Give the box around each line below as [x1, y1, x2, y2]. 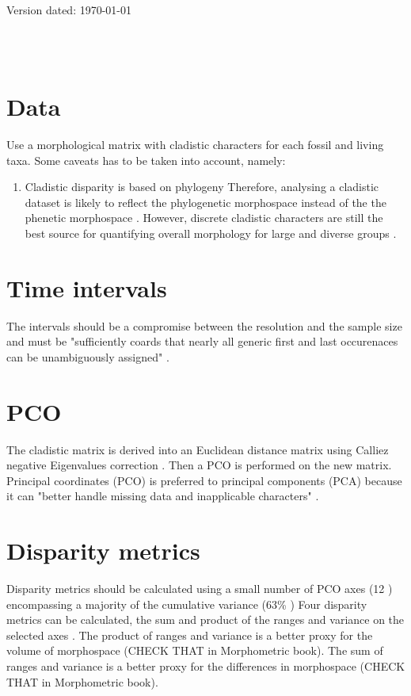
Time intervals [6, 271, 167, 304]
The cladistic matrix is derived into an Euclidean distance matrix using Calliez [6, 441, 389, 457]
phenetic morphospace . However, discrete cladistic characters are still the [25, 209, 383, 226]
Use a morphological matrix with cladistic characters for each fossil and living [6, 136, 384, 152]
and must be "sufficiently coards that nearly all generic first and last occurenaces [6, 333, 398, 350]
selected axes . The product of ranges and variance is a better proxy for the [6, 626, 373, 643]
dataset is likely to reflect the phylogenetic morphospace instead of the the [25, 193, 386, 210]
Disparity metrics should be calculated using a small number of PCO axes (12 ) [6, 580, 393, 596]
